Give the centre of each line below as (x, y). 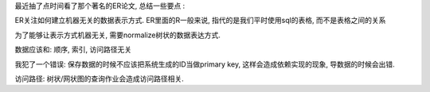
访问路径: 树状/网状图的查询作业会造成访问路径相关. (100, 79)
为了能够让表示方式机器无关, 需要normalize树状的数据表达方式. (117, 35)
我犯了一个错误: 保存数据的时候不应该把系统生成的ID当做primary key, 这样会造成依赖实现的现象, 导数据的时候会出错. (205, 64)
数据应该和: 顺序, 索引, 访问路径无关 (73, 50)
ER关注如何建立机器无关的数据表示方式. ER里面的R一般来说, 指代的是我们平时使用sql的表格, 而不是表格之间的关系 (200, 21)
